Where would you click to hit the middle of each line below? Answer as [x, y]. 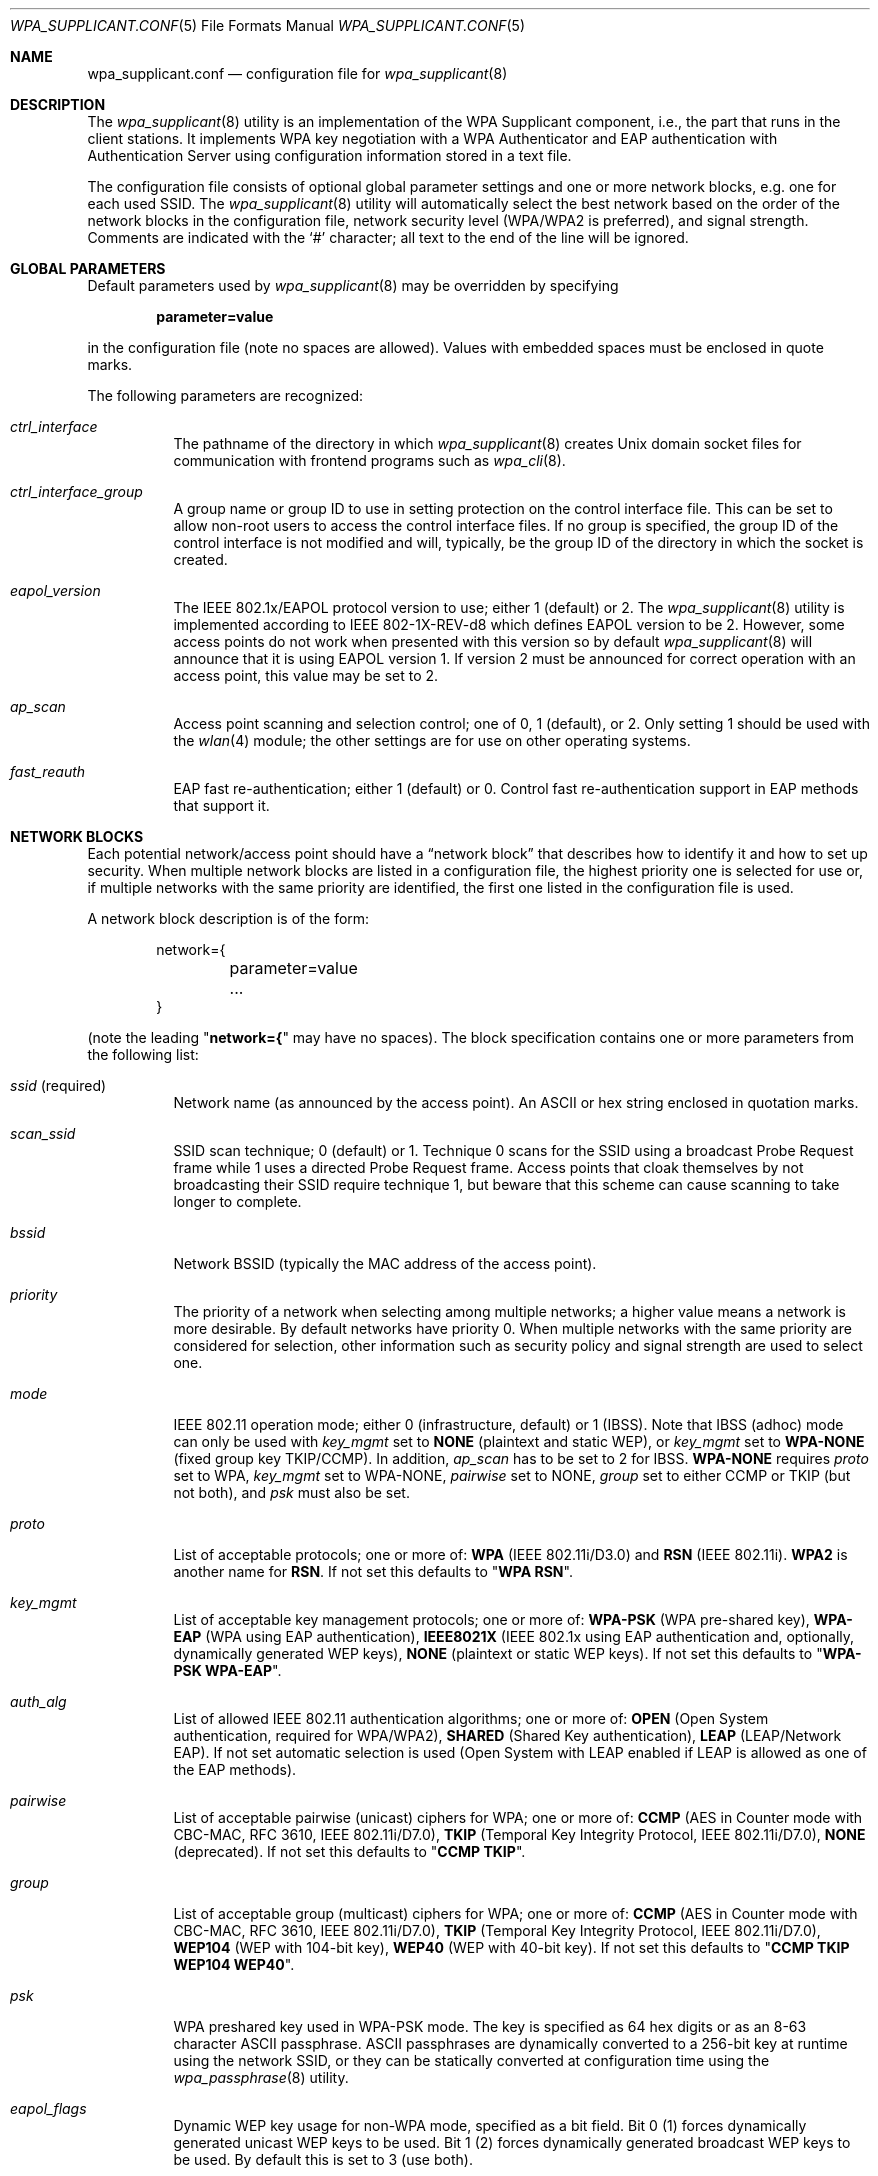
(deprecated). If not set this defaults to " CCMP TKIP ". [349, 1851]
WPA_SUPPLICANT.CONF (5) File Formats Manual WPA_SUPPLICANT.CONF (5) [268, 25]
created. [200, 559]
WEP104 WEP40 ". [234, 1964]
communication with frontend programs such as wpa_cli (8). [369, 460]
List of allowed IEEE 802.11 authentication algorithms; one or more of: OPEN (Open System [471, 1718]
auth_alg [38, 1701]
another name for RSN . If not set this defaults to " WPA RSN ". [373, 1571]
